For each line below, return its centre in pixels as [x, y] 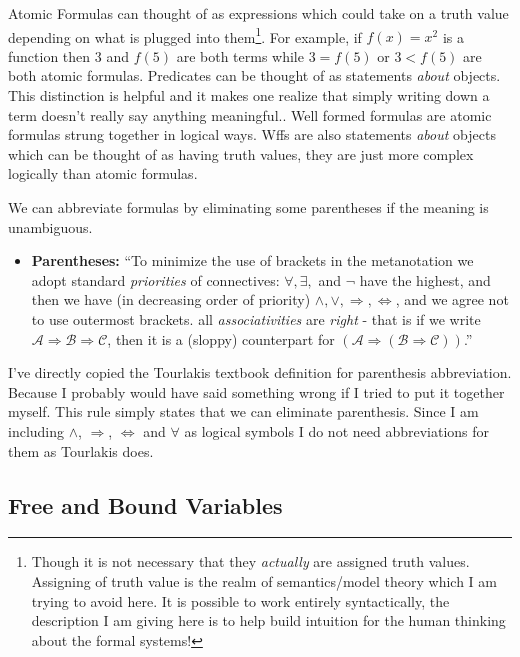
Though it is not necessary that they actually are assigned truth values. [250, 561]
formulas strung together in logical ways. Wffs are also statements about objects [252, 134]
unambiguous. [50, 226]
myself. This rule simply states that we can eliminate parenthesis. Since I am [243, 411]
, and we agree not [452, 299]
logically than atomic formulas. [103, 173]
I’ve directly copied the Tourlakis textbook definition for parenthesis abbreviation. [260, 372]
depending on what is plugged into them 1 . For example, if [185, 35]
